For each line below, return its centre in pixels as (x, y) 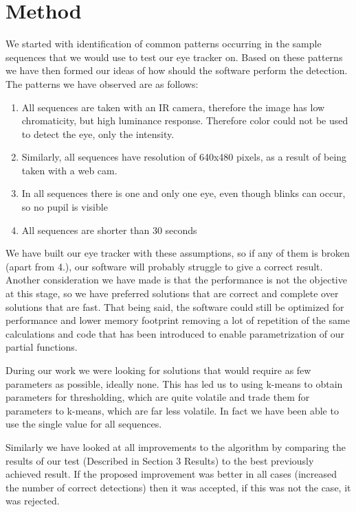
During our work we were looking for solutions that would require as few (158, 370)
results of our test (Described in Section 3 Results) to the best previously (160, 460)
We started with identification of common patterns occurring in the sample (164, 44)
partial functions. (42, 347)
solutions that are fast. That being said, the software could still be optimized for (175, 306)
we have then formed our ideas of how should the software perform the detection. (177, 70)
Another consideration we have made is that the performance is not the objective (176, 280)
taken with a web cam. (69, 170)
